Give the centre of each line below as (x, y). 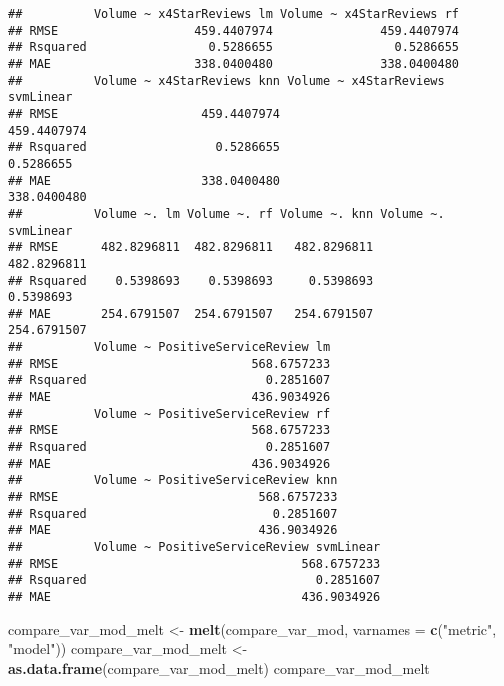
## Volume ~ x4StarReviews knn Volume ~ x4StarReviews (226, 80)
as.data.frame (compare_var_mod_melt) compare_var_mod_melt (219, 667)
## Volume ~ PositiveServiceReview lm (169, 347)
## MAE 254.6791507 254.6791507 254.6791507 (191, 313)
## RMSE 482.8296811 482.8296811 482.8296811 (191, 247)
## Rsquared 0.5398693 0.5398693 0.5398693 (191, 280)
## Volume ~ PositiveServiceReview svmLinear (194, 547)
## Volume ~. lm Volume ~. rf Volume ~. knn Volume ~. (226, 213)
